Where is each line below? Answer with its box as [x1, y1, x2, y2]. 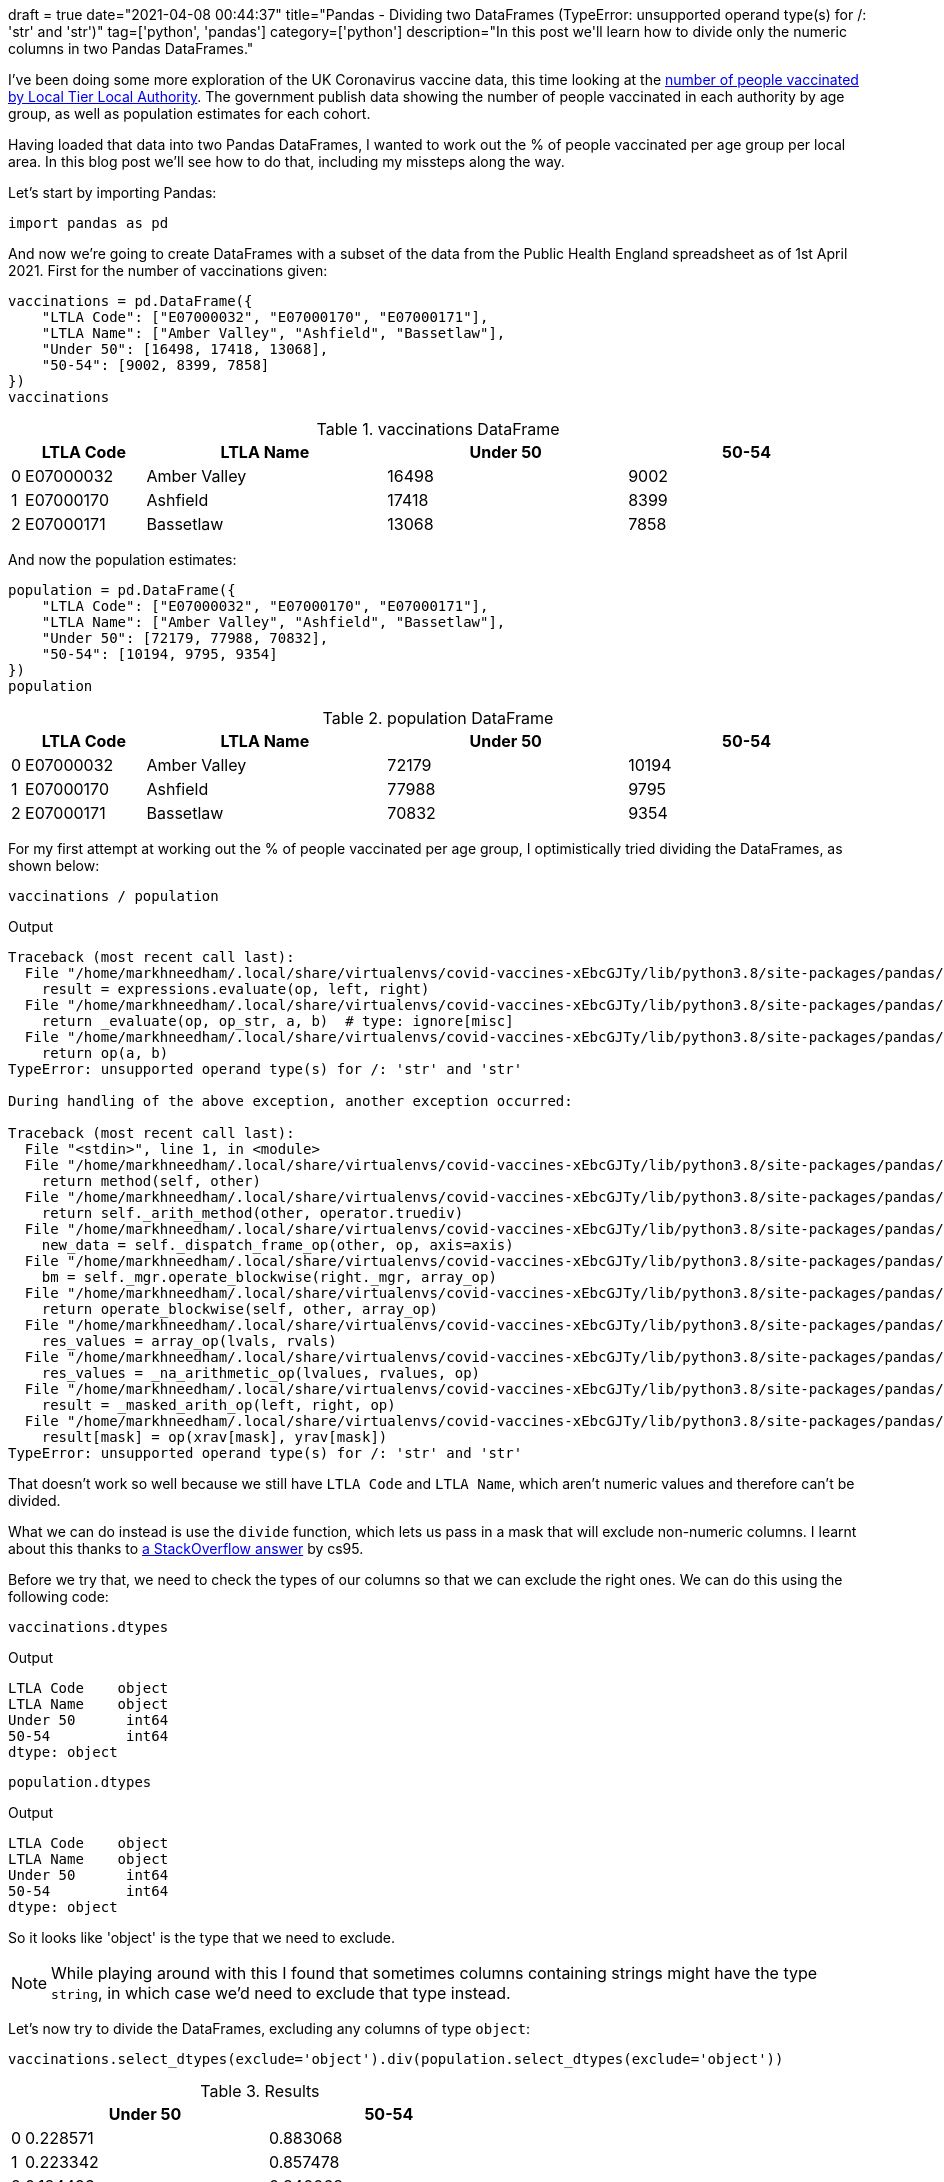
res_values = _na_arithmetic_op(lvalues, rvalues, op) [41, 1365, 481, 1381]
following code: [8, 1588, 109, 1605]
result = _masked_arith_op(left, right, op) [41, 1397, 396, 1413]
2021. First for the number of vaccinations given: [8, 262, 328, 279]
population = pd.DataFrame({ [8, 582, 236, 598]
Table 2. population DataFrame [322, 708, 554, 728]
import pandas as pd [8, 215, 169, 231]
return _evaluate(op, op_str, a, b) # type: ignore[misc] [41, 1013, 514, 1029]
